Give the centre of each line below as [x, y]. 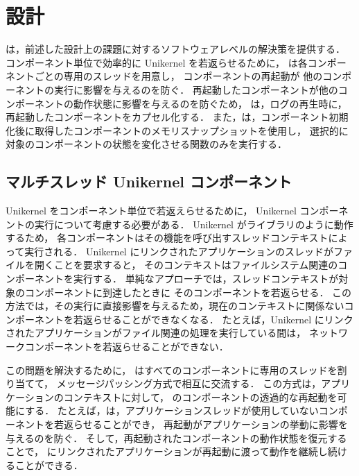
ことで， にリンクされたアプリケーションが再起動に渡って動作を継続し [167, 451]
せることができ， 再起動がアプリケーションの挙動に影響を [215, 424]
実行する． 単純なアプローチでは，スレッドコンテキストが [206, 279]
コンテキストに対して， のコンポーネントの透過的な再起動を [200, 397]
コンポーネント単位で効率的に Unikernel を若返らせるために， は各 [157, 62]
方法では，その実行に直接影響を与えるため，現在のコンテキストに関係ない [175, 306]
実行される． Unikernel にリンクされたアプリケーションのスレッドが [179, 251]
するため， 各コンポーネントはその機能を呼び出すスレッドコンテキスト [167, 238]
